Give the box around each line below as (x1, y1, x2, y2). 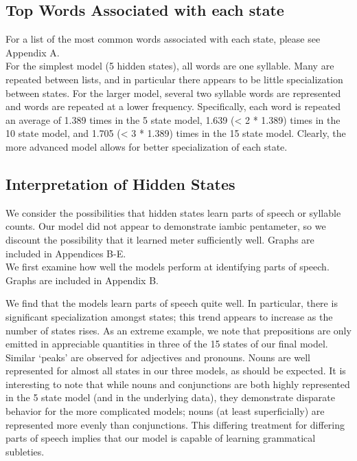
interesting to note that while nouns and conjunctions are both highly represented (5, 376, 350, 391)
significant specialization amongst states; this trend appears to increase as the (5, 309, 333, 323)
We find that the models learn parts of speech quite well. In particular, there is (5, 296, 338, 310)
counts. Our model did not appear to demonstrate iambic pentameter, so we (5, 219, 326, 233)
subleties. (5, 444, 45, 458)
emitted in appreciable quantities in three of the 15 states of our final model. (5, 336, 328, 351)
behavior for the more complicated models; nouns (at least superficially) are (5, 404, 325, 418)
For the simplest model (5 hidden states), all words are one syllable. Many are (5, 58, 334, 73)
